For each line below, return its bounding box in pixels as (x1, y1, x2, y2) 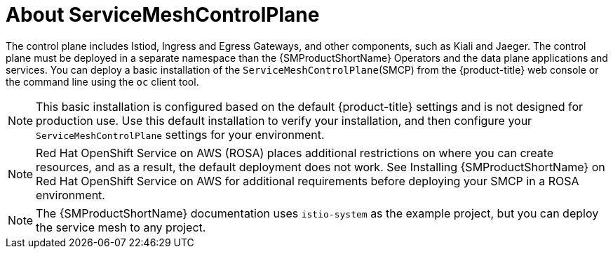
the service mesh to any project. (36, 220, 206, 234)
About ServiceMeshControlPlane (6, 3, 320, 27)
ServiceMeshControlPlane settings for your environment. (36, 127, 325, 142)
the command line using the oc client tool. (6, 75, 199, 88)
